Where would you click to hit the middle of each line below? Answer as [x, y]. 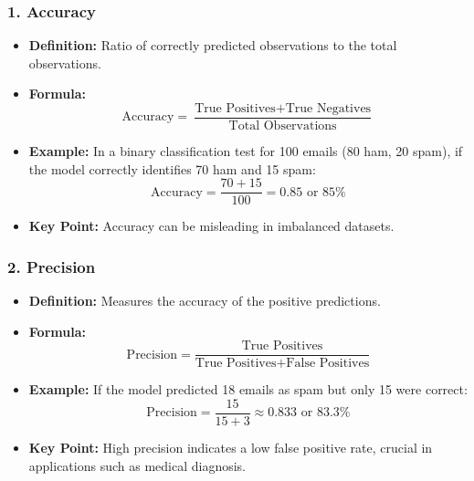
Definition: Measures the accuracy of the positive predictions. [205, 301]
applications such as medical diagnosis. [137, 465]
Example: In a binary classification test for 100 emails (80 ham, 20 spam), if [246, 151]
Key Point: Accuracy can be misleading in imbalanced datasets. [211, 226]
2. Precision [52, 266]
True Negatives [328, 109]
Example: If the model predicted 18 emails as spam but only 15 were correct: [248, 389]
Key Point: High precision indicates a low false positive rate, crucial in [231, 448]
